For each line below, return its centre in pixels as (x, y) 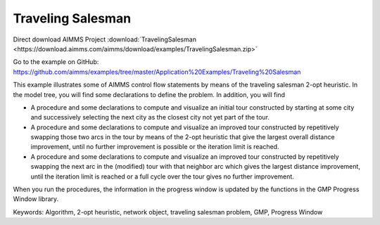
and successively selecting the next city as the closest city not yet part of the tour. (150, 117)
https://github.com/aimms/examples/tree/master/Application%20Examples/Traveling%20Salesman (157, 72)
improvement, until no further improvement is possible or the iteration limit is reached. (155, 147)
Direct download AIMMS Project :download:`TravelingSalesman (105, 39)
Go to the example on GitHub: (56, 62)
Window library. (36, 199)
